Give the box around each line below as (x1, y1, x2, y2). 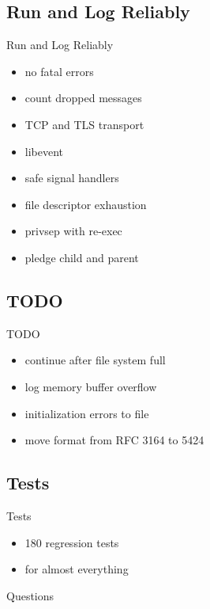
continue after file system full (24, 352, 166, 368)
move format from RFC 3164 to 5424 (24, 432, 204, 448)
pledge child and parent (24, 249, 139, 265)
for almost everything (24, 561, 129, 577)
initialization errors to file (24, 405, 149, 421)
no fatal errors (24, 63, 94, 79)
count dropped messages (24, 89, 142, 106)
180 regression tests (24, 534, 119, 550)
